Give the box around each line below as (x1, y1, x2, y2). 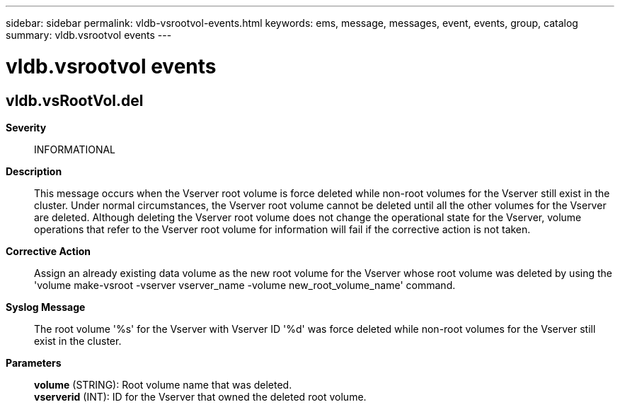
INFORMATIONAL (34, 143, 116, 155)
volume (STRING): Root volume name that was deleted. (34, 378, 292, 391)
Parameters (6, 356, 62, 369)
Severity (6, 121, 47, 134)
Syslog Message (6, 300, 86, 313)
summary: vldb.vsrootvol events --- (6, 29, 172, 41)
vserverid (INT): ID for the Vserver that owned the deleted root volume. (34, 390, 367, 403)
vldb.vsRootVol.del (6, 91, 144, 110)
